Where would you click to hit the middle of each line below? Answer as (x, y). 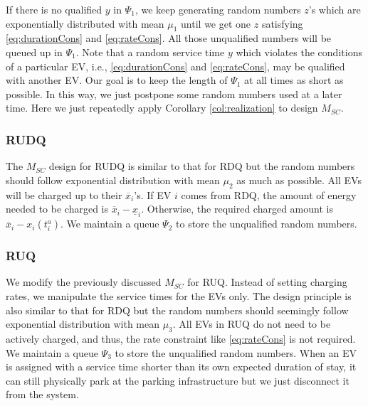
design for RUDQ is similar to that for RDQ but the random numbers (202, 166)
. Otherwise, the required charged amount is (237, 209)
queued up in (34, 52)
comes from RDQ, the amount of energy (269, 194)
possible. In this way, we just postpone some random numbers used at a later (174, 94)
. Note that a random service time (150, 52)
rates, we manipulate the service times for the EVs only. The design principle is (179, 295)
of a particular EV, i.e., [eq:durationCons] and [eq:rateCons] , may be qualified (175, 66)
